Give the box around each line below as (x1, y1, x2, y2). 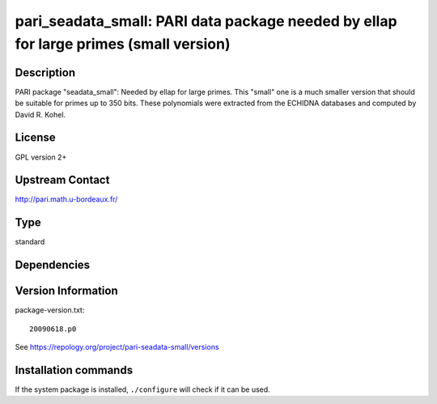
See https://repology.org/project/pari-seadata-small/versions (15, 342, 219, 352)
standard (15, 237, 45, 247)
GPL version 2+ (15, 152, 67, 162)
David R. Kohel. (15, 109, 66, 119)
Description (15, 66, 76, 79)
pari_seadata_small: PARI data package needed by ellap (15, 12, 397, 30)
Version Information (15, 284, 118, 298)
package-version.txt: (15, 305, 85, 315)
